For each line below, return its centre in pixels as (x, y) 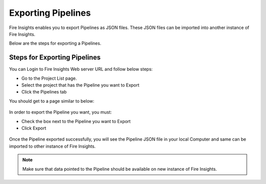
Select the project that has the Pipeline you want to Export (81, 85)
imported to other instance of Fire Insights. (52, 146)
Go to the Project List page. (49, 78)
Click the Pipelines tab (44, 92)
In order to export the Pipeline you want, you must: (60, 112)
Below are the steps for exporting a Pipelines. (55, 43)
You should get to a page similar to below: (52, 101)
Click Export (34, 128)
